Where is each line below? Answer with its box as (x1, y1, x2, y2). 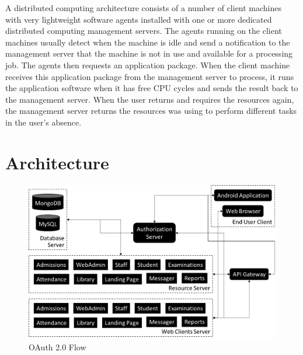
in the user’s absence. (5, 116, 82, 128)
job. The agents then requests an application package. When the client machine (5, 58, 290, 71)
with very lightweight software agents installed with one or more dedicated (5, 13, 272, 25)
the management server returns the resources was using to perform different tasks (5, 105, 297, 117)
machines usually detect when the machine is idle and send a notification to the (5, 36, 290, 48)
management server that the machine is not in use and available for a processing (5, 47, 293, 60)
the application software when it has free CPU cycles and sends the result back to (5, 82, 298, 94)
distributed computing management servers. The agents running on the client (5, 25, 282, 37)
